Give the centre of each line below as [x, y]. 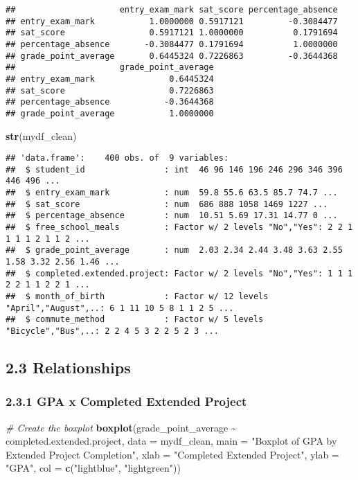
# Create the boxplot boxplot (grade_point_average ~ [121, 427]
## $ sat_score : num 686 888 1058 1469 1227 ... [167, 204]
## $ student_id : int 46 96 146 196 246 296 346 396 [174, 169]
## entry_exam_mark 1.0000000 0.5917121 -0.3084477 [172, 21]
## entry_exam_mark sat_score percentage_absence [172, 10]
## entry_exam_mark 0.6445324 [110, 79]
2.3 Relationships [68, 367]
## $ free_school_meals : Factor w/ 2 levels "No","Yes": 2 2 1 [179, 228]
